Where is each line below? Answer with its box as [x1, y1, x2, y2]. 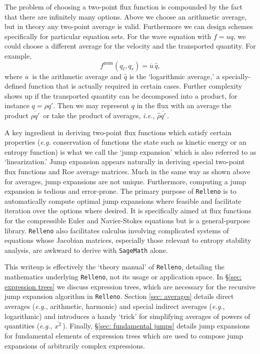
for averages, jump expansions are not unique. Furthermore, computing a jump [4, 176, 246, 186]
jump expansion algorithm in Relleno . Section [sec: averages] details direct [4, 291, 234, 301]
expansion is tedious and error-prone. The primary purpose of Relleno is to [4, 186, 236, 196]
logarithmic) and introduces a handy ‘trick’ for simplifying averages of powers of [4, 310, 250, 321]
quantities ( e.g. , [4, 320, 52, 331]
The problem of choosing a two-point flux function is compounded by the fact [4, 2, 242, 12]
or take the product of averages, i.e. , [43, 110, 155, 120]
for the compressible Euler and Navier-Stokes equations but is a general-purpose [4, 215, 250, 225]
